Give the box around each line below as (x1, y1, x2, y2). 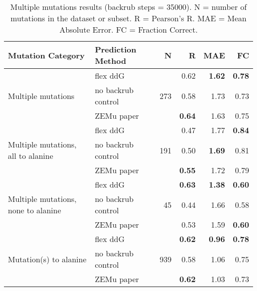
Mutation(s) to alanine (8, 253, 86, 265)
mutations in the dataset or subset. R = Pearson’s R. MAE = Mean (10, 12, 247, 24)
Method (94, 55, 127, 66)
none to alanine (8, 204, 61, 216)
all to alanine (8, 150, 53, 161)
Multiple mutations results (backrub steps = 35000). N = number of (10, 1, 247, 12)
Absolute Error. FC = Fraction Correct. (59, 24, 198, 35)
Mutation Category (8, 49, 85, 61)
